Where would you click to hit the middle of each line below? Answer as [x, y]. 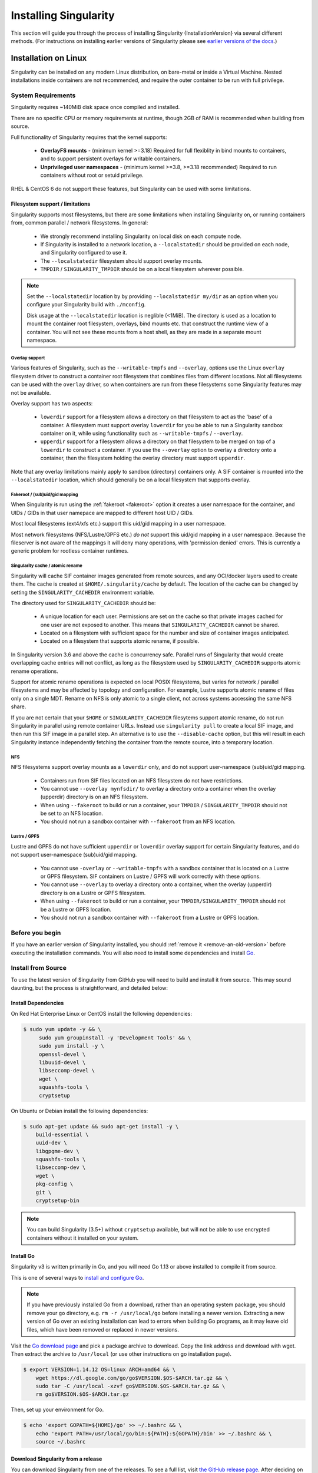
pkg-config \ [54, 1184]
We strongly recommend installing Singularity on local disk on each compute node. [141, 236]
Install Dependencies [37, 1003]
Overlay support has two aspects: [52, 403]
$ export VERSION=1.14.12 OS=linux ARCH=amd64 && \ [100, 1370]
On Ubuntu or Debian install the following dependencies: [79, 1111]
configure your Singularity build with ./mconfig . [86, 305]
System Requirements [43, 95]
